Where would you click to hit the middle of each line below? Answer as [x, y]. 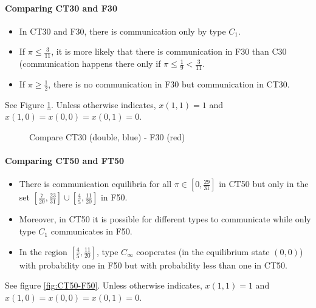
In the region [43, 251]
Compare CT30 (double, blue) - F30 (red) [107, 137]
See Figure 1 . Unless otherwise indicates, [81, 104]
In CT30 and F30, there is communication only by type [122, 31]
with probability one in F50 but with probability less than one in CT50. [153, 265]
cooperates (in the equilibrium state [203, 251]
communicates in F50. [91, 231]
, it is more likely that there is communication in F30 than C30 [169, 51]
